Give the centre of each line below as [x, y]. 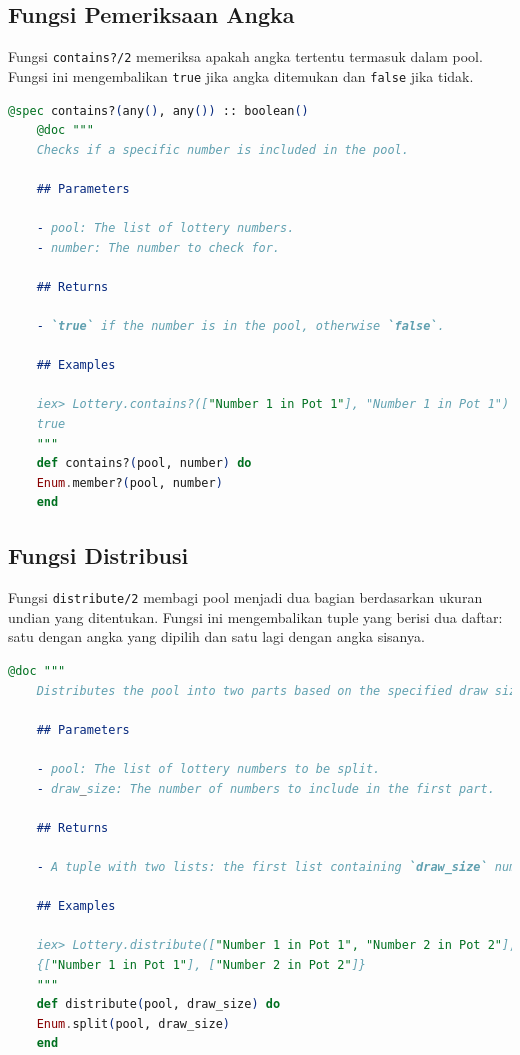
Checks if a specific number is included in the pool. [222, 149]
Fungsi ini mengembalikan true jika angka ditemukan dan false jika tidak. [241, 75]
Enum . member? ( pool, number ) [129, 482]
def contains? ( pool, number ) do [144, 463]
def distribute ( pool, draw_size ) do [158, 1004]
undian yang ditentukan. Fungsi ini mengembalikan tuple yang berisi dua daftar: [255, 616]
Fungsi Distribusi [98, 555]
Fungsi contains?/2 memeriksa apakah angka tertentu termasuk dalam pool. [245, 56]
